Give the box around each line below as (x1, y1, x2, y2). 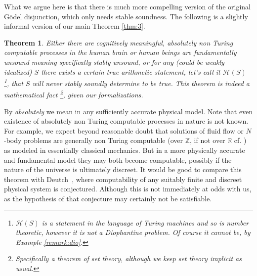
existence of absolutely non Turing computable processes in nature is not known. (4, 116, 249, 126)
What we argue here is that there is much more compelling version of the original (4, 1, 251, 11)
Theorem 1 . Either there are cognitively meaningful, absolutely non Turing (4, 37, 233, 47)
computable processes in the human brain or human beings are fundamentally (4, 47, 237, 57)
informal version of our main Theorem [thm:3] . (4, 21, 145, 31)
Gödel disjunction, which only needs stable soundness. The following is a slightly (4, 11, 248, 21)
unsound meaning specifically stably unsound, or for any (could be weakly (4, 56, 224, 67)
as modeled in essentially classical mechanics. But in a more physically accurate (4, 145, 245, 155)
